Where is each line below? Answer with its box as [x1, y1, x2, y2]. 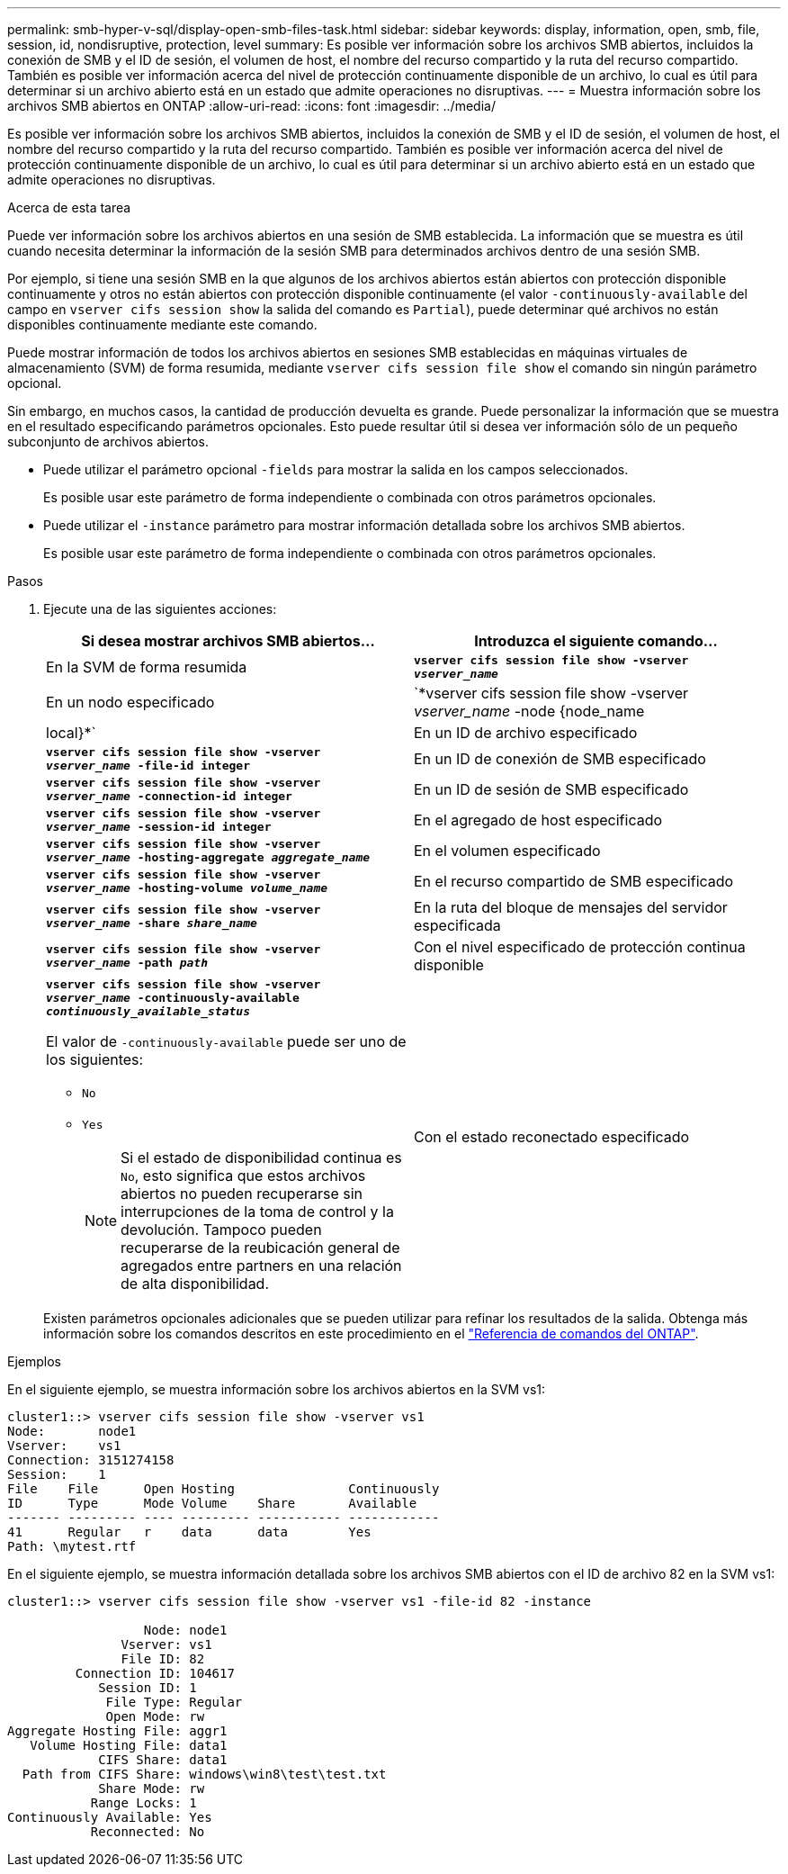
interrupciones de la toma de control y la [121, 1203, 394, 1221]
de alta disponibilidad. [121, 1275, 270, 1293]
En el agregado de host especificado [414, 811, 663, 829]
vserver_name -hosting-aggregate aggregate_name [46, 851, 371, 864]
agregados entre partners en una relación [121, 1257, 402, 1275]
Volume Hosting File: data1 [30, 1738, 228, 1752]
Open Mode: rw [105, 1709, 205, 1724]
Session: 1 [7, 1467, 106, 1482]
